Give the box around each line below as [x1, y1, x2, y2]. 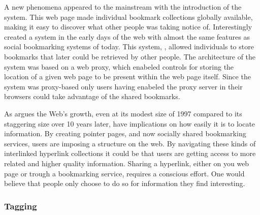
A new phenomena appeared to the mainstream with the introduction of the [4, 2, 242, 12]
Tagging [4, 199, 37, 212]
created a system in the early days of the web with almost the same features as [4, 31, 250, 42]
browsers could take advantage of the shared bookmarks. [4, 91, 180, 102]
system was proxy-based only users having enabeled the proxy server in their [4, 81, 243, 91]
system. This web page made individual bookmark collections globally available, [4, 11, 253, 22]
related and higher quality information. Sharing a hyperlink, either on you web [4, 158, 249, 168]
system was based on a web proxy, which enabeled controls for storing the [4, 61, 234, 72]
